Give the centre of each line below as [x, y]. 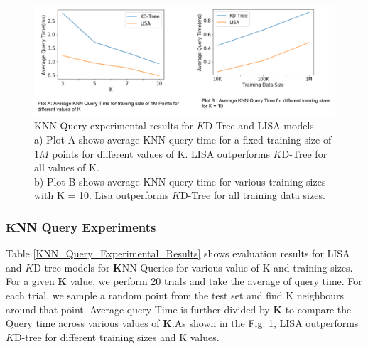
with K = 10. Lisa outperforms [102, 195]
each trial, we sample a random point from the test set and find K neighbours [175, 295]
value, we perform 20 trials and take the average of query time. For [216, 281]
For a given [30, 281]
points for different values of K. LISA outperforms [161, 153]
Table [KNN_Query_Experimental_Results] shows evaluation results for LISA [178, 253]
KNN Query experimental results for [114, 125]
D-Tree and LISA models [259, 125]
